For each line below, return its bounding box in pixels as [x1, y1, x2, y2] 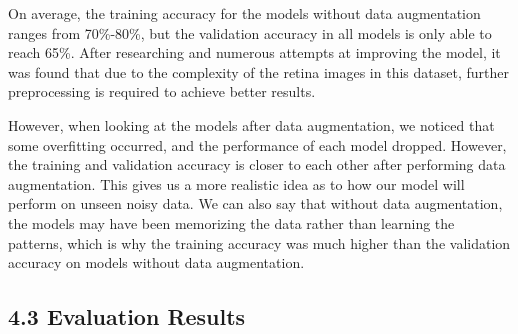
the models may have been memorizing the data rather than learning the [8, 212, 455, 233]
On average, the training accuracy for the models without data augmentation [8, 3, 481, 23]
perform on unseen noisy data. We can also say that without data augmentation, [8, 193, 503, 214]
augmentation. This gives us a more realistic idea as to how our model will [8, 173, 465, 194]
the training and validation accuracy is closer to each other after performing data [8, 154, 506, 175]
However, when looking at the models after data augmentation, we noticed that [8, 114, 495, 135]
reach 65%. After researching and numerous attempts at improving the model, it [8, 42, 501, 63]
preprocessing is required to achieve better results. [8, 81, 316, 102]
